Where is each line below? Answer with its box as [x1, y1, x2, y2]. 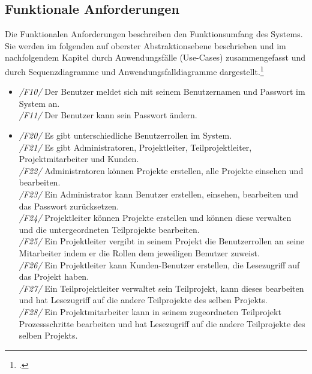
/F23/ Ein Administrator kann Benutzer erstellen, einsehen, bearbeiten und [19, 187, 299, 200]
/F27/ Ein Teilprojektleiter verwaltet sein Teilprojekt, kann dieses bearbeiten [19, 282, 304, 294]
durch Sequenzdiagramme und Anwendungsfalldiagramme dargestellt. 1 [5, 63, 264, 77]
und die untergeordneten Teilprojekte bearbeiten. [19, 223, 200, 235]
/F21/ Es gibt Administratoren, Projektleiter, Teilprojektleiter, [19, 140, 252, 153]
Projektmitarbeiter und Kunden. [19, 152, 139, 165]
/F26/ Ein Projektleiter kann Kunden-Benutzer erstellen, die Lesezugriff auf [19, 258, 300, 271]
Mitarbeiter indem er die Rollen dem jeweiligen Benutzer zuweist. [19, 246, 260, 259]
